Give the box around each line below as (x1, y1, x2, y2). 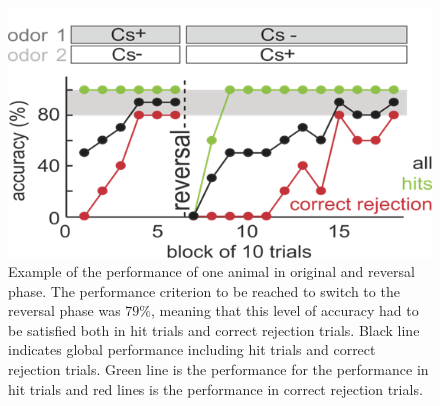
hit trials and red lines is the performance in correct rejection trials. (8, 378, 423, 399)
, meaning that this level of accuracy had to (151, 300, 419, 321)
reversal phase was (8, 300, 121, 321)
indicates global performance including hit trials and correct (8, 339, 376, 360)
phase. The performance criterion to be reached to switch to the (8, 280, 400, 301)
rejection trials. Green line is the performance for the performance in (8, 359, 429, 380)
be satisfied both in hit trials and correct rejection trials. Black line (8, 319, 420, 340)
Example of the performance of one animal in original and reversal (8, 261, 415, 282)
